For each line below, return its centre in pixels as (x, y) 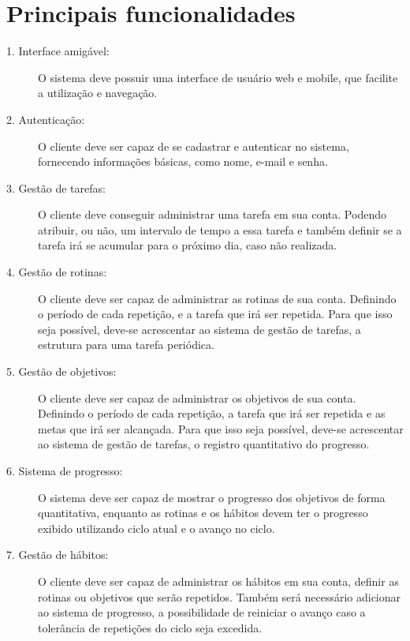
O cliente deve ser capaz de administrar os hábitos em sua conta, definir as (218, 581)
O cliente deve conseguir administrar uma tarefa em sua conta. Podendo (212, 214)
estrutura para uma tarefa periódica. (126, 345)
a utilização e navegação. (98, 93)
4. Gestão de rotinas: (57, 272)
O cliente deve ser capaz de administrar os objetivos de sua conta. (197, 397)
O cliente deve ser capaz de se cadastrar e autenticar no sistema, (194, 146)
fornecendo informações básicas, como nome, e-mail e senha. (183, 161)
